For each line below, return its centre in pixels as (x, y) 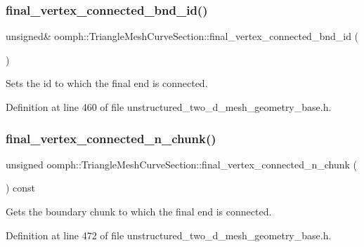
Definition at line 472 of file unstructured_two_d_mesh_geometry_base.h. (169, 235)
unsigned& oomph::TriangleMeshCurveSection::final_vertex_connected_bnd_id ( (182, 36)
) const (21, 188)
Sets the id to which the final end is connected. (107, 83)
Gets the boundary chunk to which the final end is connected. (139, 211)
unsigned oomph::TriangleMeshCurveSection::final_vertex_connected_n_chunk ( (182, 164)
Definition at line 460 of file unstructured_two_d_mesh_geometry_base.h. (169, 107)
